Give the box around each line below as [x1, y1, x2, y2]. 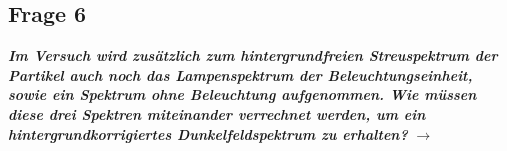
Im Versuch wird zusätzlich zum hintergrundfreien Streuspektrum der [8, 45, 498, 66]
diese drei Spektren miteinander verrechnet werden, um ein [8, 103, 426, 124]
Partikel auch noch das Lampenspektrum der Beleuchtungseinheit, [8, 64, 473, 85]
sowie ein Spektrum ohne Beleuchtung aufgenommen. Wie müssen [8, 84, 477, 105]
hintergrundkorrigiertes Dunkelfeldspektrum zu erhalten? [8, 123, 408, 144]
